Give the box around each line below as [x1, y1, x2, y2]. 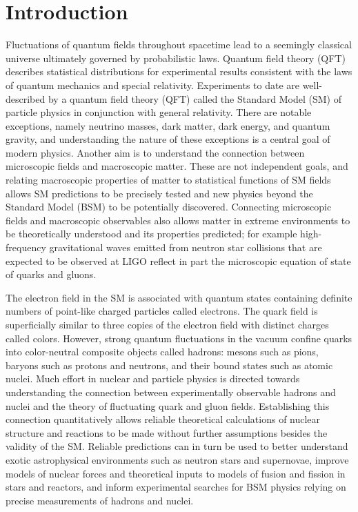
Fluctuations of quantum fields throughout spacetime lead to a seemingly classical [6, 37, 352, 52]
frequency [6, 240, 46, 255]
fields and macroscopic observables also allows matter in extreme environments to [6, 213, 350, 227]
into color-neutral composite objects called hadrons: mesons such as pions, [6, 344, 319, 359]
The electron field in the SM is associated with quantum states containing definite [6, 290, 352, 304]
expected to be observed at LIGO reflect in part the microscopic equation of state [6, 253, 351, 268]
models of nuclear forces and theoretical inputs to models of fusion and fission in [6, 466, 346, 480]
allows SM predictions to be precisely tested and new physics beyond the [6, 186, 313, 200]
